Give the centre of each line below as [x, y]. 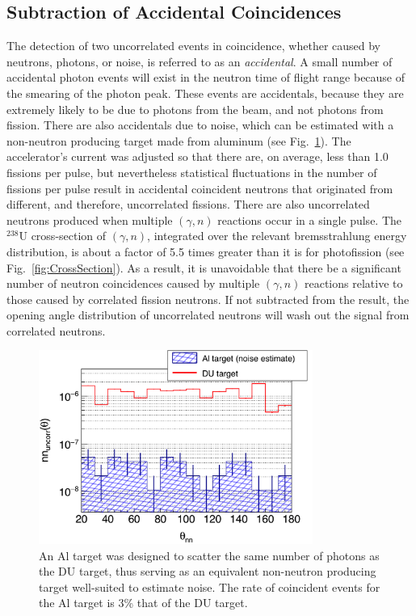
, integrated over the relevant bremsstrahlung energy [277, 236]
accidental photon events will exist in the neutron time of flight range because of [206, 77]
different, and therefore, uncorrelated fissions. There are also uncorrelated [188, 204]
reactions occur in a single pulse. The [310, 219]
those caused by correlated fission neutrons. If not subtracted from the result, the [208, 299]
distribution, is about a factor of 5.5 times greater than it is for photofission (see [206, 251]
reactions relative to [353, 283]
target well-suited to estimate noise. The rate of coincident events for [210, 586]
